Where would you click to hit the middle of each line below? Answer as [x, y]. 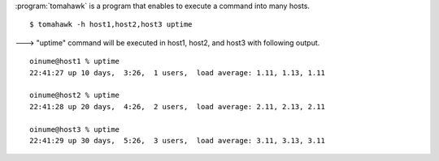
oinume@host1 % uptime [75, 61]
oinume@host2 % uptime [75, 95]
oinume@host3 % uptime [75, 129]
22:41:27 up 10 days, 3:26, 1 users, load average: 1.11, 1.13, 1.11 [177, 72]
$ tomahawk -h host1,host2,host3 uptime [111, 25]
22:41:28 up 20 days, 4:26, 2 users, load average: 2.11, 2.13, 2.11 [177, 106]
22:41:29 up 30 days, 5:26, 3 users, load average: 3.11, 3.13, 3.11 [177, 140]
